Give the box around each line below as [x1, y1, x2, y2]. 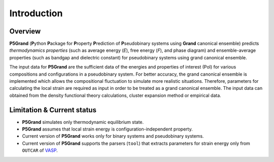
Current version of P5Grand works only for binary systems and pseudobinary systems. [22, 133, 204, 139]
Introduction [9, 8, 63, 19]
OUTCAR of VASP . [22, 147, 58, 153]
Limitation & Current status [9, 106, 96, 114]
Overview [9, 27, 41, 36]
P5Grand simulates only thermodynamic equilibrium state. [22, 119, 144, 125]
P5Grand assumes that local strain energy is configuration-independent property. [22, 126, 193, 132]
